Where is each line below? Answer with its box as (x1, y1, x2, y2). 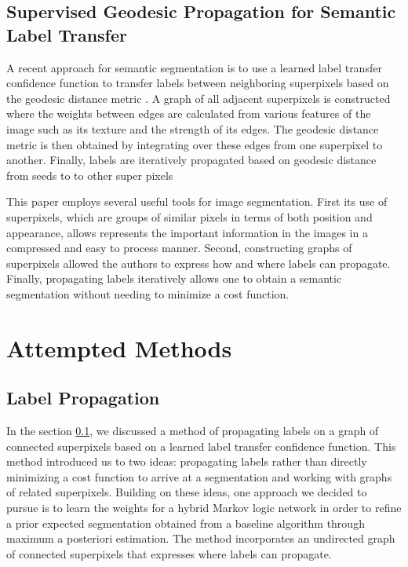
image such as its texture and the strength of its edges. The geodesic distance (6, 120, 379, 137)
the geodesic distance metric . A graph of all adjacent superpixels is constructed (6, 90, 391, 106)
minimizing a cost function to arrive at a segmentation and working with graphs (6, 468, 392, 485)
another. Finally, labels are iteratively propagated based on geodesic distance (6, 152, 377, 168)
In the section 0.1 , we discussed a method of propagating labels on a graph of (6, 423, 379, 439)
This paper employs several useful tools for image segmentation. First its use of (6, 193, 388, 210)
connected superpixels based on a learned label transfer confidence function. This (6, 437, 396, 454)
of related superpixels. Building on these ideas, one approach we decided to (6, 484, 367, 500)
